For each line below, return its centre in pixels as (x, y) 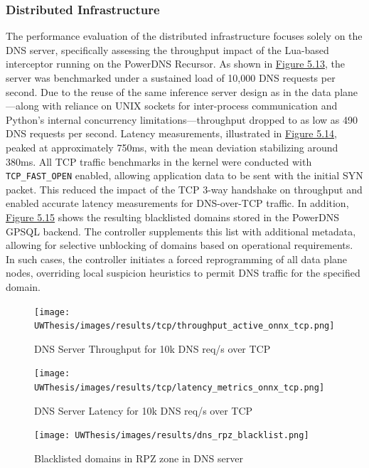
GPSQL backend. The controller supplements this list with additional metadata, (181, 231)
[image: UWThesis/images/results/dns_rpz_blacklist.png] (172, 436)
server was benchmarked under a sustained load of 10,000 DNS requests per (171, 78)
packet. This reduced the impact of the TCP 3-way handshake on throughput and (184, 189)
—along (22, 106)
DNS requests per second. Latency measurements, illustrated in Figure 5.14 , (171, 133)
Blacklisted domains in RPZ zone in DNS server (139, 458)
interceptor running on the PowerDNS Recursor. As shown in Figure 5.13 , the (175, 64)
